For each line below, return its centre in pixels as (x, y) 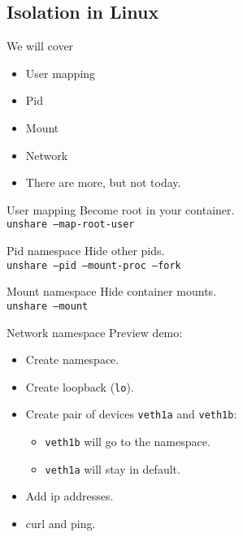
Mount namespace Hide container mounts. (112, 291)
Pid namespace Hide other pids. (86, 251)
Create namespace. (72, 359)
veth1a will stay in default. (113, 468)
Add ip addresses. (69, 496)
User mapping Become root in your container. (121, 209)
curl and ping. (61, 523)
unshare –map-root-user (71, 225)
